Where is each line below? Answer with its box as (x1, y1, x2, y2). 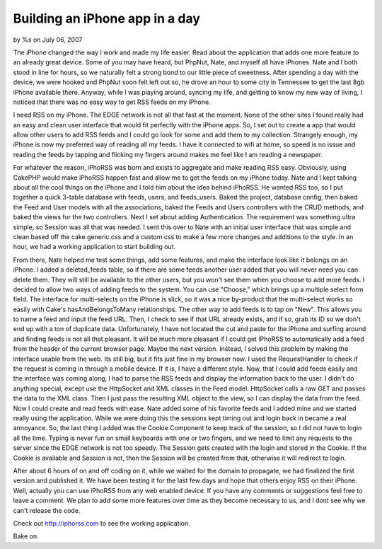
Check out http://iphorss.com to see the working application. (13, 519, 190, 527)
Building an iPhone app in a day (13, 11, 201, 26)
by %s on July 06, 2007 (13, 35, 83, 44)
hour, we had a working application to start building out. (13, 243, 176, 251)
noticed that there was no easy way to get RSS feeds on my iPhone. (13, 98, 212, 106)
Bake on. (13, 532, 39, 541)
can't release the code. (13, 506, 81, 514)
